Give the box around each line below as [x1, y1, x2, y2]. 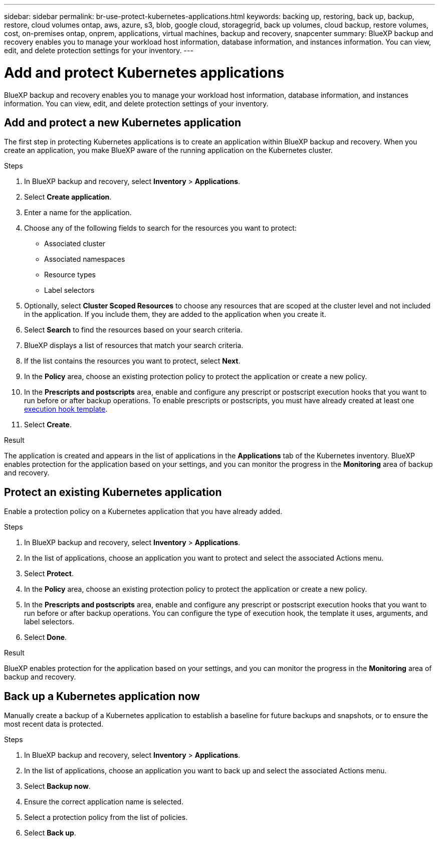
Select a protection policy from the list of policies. [24, 813, 188, 822]
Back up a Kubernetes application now [4, 690, 200, 703]
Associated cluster [44, 239, 106, 248]
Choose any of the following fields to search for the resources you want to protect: [24, 224, 297, 233]
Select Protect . [24, 569, 74, 578]
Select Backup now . [24, 782, 91, 791]
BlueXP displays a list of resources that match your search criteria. [24, 341, 244, 350]
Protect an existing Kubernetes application [4, 485, 222, 498]
